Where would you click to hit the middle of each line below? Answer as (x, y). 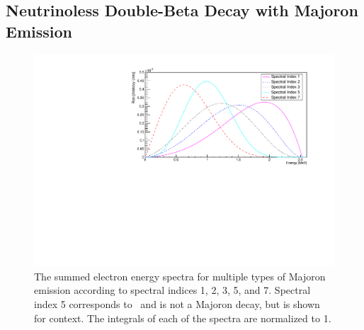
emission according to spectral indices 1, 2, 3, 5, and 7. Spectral (172, 290)
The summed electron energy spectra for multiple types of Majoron (180, 276)
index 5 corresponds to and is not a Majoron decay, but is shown (177, 304)
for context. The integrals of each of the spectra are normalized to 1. (183, 318)
